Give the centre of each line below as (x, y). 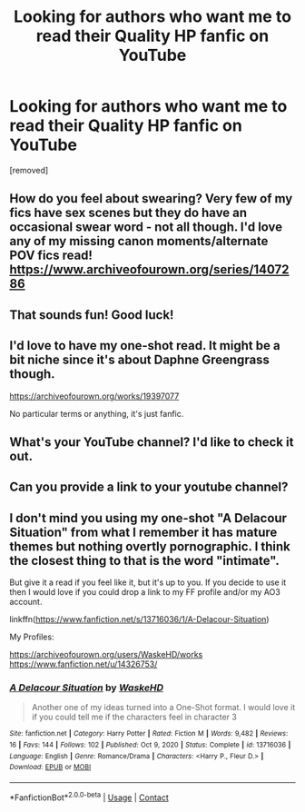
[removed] (29, 170)
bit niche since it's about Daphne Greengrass (140, 360)
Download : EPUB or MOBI (50, 767)
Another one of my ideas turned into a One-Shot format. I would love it (163, 708)
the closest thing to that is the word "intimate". (144, 560)
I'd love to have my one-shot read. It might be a (145, 346)
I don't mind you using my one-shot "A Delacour (148, 518)
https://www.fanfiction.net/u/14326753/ (84, 664)
